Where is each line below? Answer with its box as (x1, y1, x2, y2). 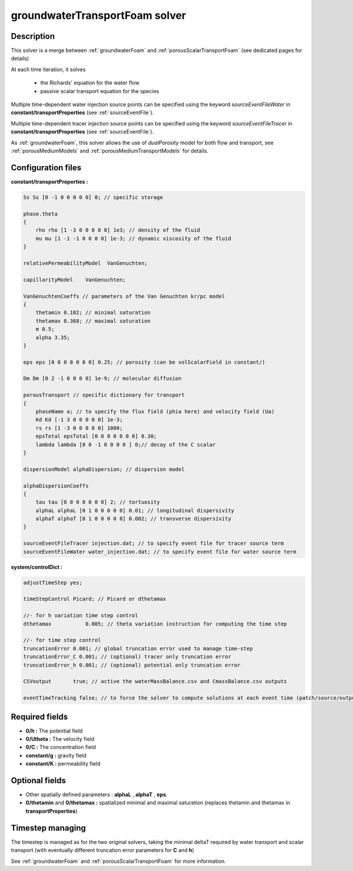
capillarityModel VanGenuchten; (23, 276, 126, 283)
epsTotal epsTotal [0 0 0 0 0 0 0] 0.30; (35, 433, 157, 440)
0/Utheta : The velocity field (25, 735, 95, 742)
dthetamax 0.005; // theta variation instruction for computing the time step (23, 620, 288, 627)
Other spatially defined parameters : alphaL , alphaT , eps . (25, 791, 168, 798)
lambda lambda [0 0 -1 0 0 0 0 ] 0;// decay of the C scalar (35, 441, 216, 448)
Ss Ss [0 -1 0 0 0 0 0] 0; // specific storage (23, 194, 163, 200)
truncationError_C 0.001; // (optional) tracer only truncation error (23, 654, 232, 660)
